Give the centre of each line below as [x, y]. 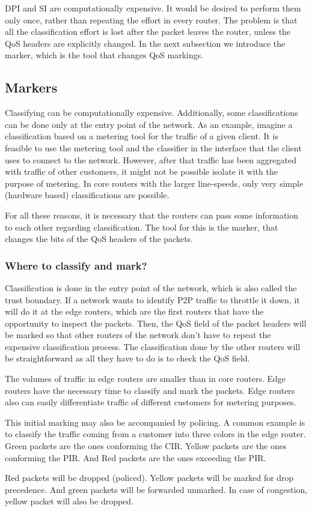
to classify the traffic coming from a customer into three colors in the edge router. [155, 434]
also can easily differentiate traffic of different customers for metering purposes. [151, 402]
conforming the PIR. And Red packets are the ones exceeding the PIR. [136, 457]
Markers [31, 87]
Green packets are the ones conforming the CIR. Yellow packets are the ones [146, 446]
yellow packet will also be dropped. [69, 501]
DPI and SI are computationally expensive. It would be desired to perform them [153, 8]
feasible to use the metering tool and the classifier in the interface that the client [153, 147]
